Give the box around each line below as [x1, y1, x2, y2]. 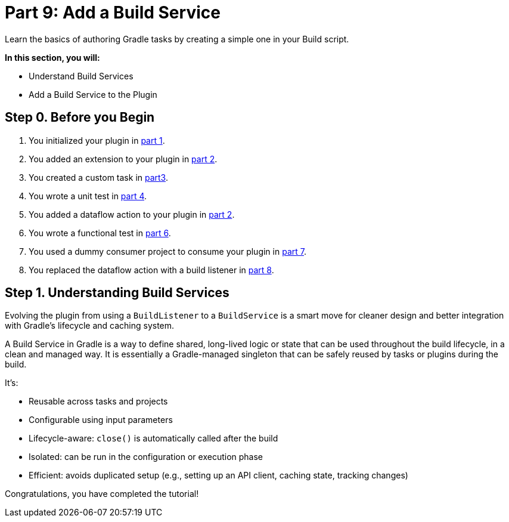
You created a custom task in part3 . [29, 172, 169, 183]
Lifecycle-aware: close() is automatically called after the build [29, 433, 278, 444]
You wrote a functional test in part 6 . [29, 227, 171, 238]
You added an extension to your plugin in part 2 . [29, 153, 218, 164]
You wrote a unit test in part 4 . [29, 190, 147, 201]
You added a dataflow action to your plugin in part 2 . [29, 209, 235, 220]
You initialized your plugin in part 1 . [29, 135, 165, 146]
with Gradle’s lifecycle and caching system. [5, 320, 175, 331]
